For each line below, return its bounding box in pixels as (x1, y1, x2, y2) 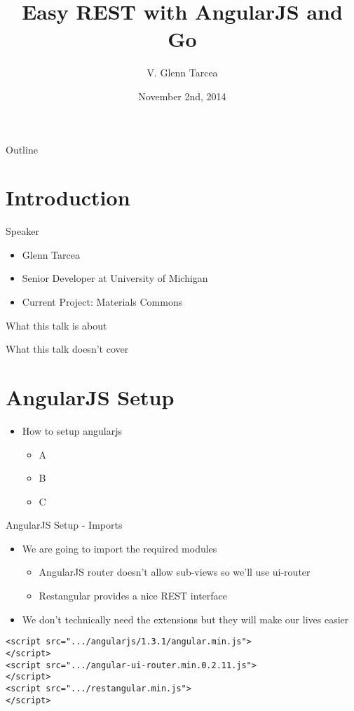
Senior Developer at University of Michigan (22, 271, 208, 285)
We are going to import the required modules (22, 541, 217, 555)
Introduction (6, 183, 130, 212)
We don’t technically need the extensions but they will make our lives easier (22, 611, 349, 626)
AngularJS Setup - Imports (6, 517, 123, 532)
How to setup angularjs (22, 423, 122, 438)
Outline (6, 142, 38, 156)
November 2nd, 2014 (138, 88, 226, 103)
